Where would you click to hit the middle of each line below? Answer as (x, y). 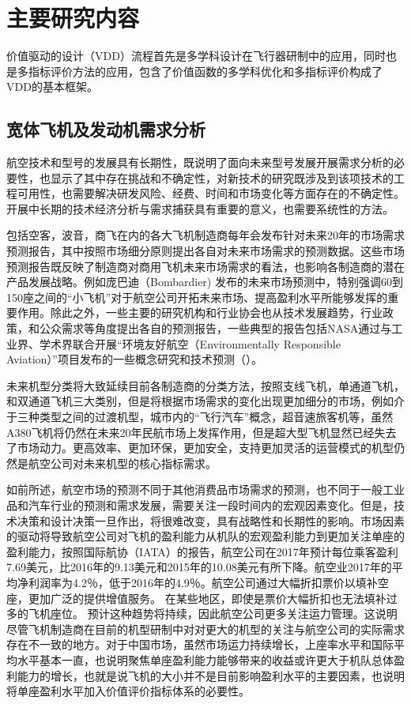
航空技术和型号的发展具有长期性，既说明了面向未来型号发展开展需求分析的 (200, 162)
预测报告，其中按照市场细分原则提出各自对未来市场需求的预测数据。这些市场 (205, 251)
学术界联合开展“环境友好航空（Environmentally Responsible (190, 343)
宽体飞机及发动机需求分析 (106, 129)
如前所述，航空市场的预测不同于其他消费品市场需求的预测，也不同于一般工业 (205, 489)
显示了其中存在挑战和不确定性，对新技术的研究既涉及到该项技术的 (222, 177)
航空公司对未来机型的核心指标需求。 (122, 463)
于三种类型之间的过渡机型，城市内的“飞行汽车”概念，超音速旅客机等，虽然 (200, 417)
